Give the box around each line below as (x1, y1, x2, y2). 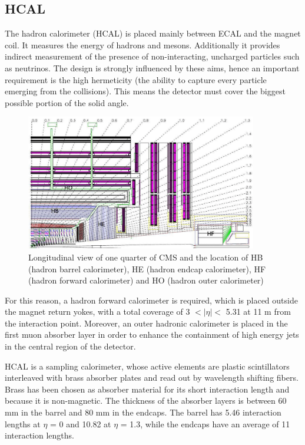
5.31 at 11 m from (226, 305, 291, 318)
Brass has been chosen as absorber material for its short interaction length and (5, 383, 290, 395)
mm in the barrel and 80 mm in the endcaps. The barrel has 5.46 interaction (5, 406, 281, 418)
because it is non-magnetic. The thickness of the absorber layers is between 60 (5, 394, 287, 407)
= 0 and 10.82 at (50, 417, 111, 430)
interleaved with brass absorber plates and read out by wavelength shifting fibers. (5, 371, 299, 384)
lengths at (5, 417, 41, 430)
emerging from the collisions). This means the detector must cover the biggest (5, 85, 286, 97)
